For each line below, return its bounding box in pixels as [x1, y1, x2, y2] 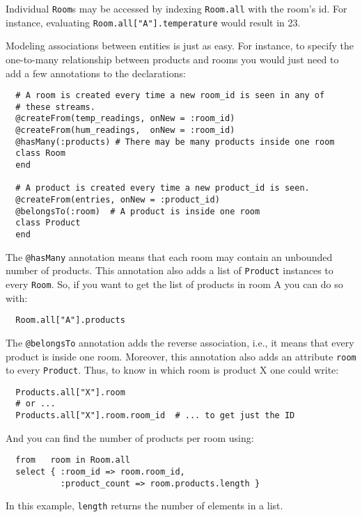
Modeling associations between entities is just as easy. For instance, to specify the [6, 38, 354, 53]
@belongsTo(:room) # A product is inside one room [15, 206, 260, 216]
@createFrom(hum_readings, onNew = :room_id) [15, 125, 235, 136]
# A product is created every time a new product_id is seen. [15, 183, 310, 193]
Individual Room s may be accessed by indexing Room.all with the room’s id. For [6, 1, 347, 15]
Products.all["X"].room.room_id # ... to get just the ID [15, 411, 295, 421]
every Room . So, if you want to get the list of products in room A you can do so [6, 276, 343, 291]
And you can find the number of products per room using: [6, 430, 254, 445]
